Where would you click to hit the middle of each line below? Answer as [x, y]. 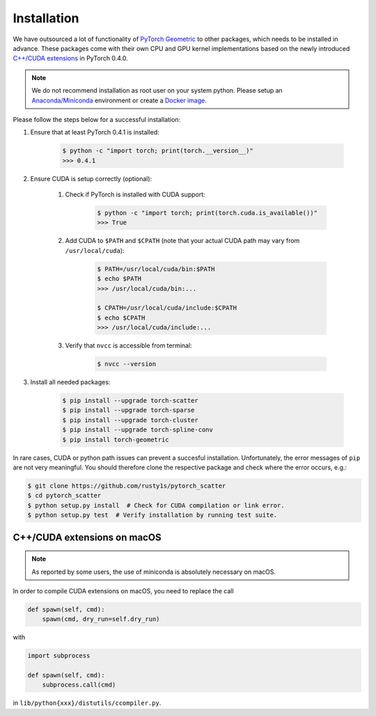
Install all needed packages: [70, 382]
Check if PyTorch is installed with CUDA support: [135, 194]
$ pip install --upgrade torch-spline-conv [138, 430]
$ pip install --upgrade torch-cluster [130, 420]
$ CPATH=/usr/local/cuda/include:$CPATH [167, 308]
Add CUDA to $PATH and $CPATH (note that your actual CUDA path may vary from [182, 241]
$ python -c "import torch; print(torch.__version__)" [158, 151]
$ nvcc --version [127, 364]
